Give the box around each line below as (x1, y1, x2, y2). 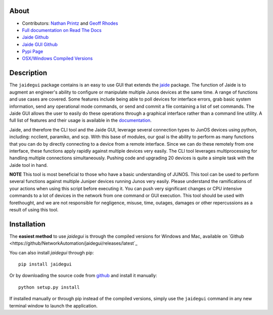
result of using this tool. (9, 207, 59, 213)
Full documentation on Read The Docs (22, 27, 102, 33)
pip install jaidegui (18, 261, 72, 267)
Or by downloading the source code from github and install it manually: (9, 273, 157, 279)
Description (9, 69, 48, 77)
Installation (9, 220, 45, 229)
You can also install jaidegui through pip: (9, 249, 94, 255)
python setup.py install (18, 284, 80, 290)
